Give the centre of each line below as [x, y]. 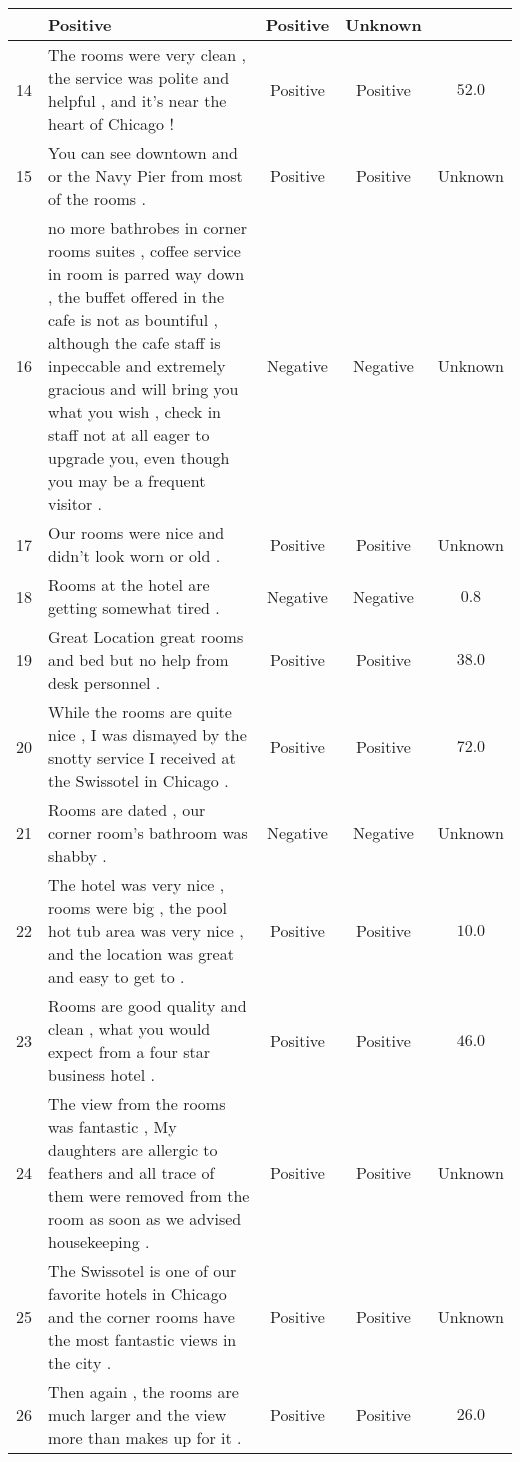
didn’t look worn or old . [134, 555]
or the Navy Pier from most [145, 175]
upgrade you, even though [139, 457]
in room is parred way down [146, 273]
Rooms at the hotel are [129, 584]
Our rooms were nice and [136, 532]
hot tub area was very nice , [146, 930]
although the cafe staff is [134, 342]
